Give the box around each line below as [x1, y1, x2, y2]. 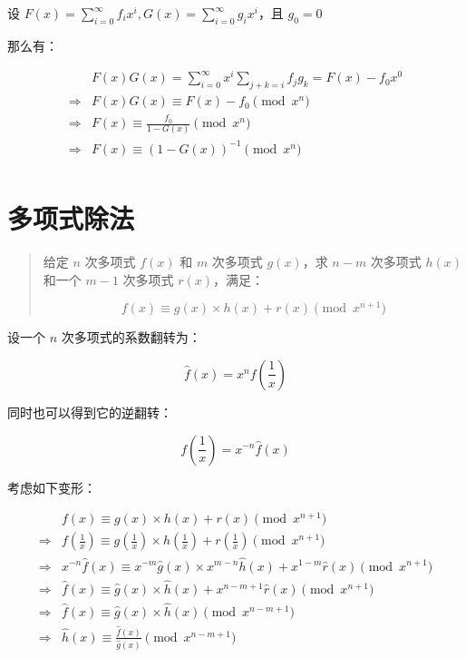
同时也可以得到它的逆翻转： [7, 402, 172, 421]
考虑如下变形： [7, 477, 96, 496]
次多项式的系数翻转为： [61, 328, 201, 347]
